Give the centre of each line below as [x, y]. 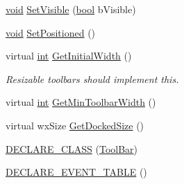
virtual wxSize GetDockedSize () [75, 125]
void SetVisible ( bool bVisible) [71, 9]
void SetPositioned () [51, 32]
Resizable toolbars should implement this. [92, 79]
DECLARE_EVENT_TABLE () [76, 172]
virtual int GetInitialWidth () [69, 56]
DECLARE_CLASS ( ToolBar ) [72, 148]
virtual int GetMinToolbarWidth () [81, 102]
